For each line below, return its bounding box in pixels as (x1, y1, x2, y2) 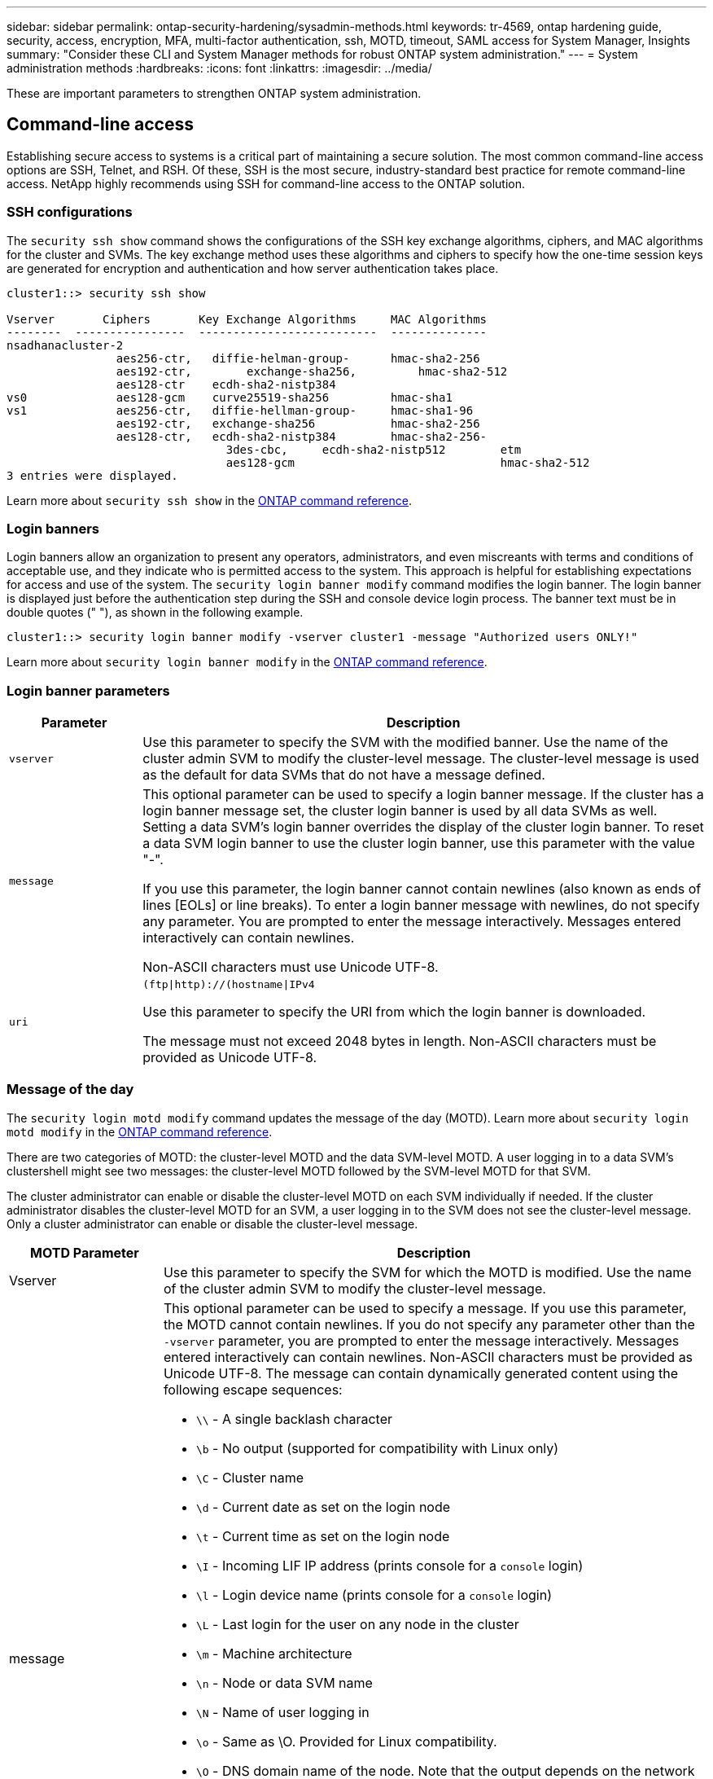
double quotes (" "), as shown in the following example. (7, 605, 304, 620)
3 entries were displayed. (7, 468, 178, 482)
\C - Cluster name (195, 1469, 304, 1486)
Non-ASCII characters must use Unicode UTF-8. (142, 959, 439, 976)
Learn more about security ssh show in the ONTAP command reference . (7, 493, 413, 507)
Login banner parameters (7, 682, 170, 699)
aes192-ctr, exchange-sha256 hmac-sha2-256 (116, 416, 480, 430)
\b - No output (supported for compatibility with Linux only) (195, 1439, 559, 1456)
